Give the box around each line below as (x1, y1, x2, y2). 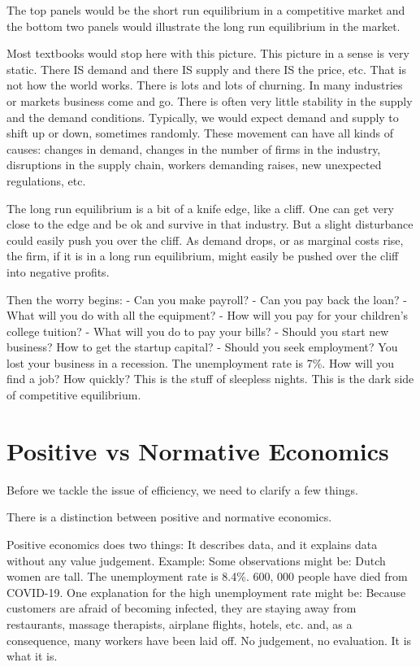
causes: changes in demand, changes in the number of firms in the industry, (6, 140, 381, 157)
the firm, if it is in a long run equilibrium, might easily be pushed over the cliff (6, 247, 399, 264)
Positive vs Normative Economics (6, 434, 389, 467)
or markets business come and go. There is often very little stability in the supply (6, 92, 413, 109)
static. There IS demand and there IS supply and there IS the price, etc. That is (6, 60, 406, 77)
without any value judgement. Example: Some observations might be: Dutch (6, 551, 386, 569)
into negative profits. (6, 263, 110, 280)
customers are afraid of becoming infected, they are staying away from (6, 599, 357, 617)
